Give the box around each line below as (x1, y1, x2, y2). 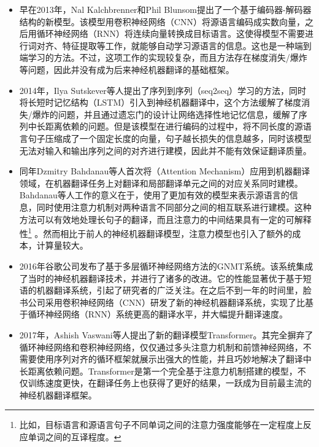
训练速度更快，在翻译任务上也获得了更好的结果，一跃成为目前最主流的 (28, 376, 312, 389)
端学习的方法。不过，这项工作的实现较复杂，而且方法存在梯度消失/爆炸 (19, 51, 307, 64)
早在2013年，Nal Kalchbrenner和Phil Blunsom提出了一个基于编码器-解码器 (19, 3, 312, 15)
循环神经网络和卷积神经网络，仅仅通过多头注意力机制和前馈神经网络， (19, 340, 303, 353)
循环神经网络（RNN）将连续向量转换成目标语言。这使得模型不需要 (36, 27, 306, 40)
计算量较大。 (36, 239, 88, 252)
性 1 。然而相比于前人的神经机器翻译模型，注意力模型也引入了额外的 (19, 225, 293, 239)
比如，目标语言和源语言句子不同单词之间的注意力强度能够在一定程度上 (19, 418, 303, 431)
